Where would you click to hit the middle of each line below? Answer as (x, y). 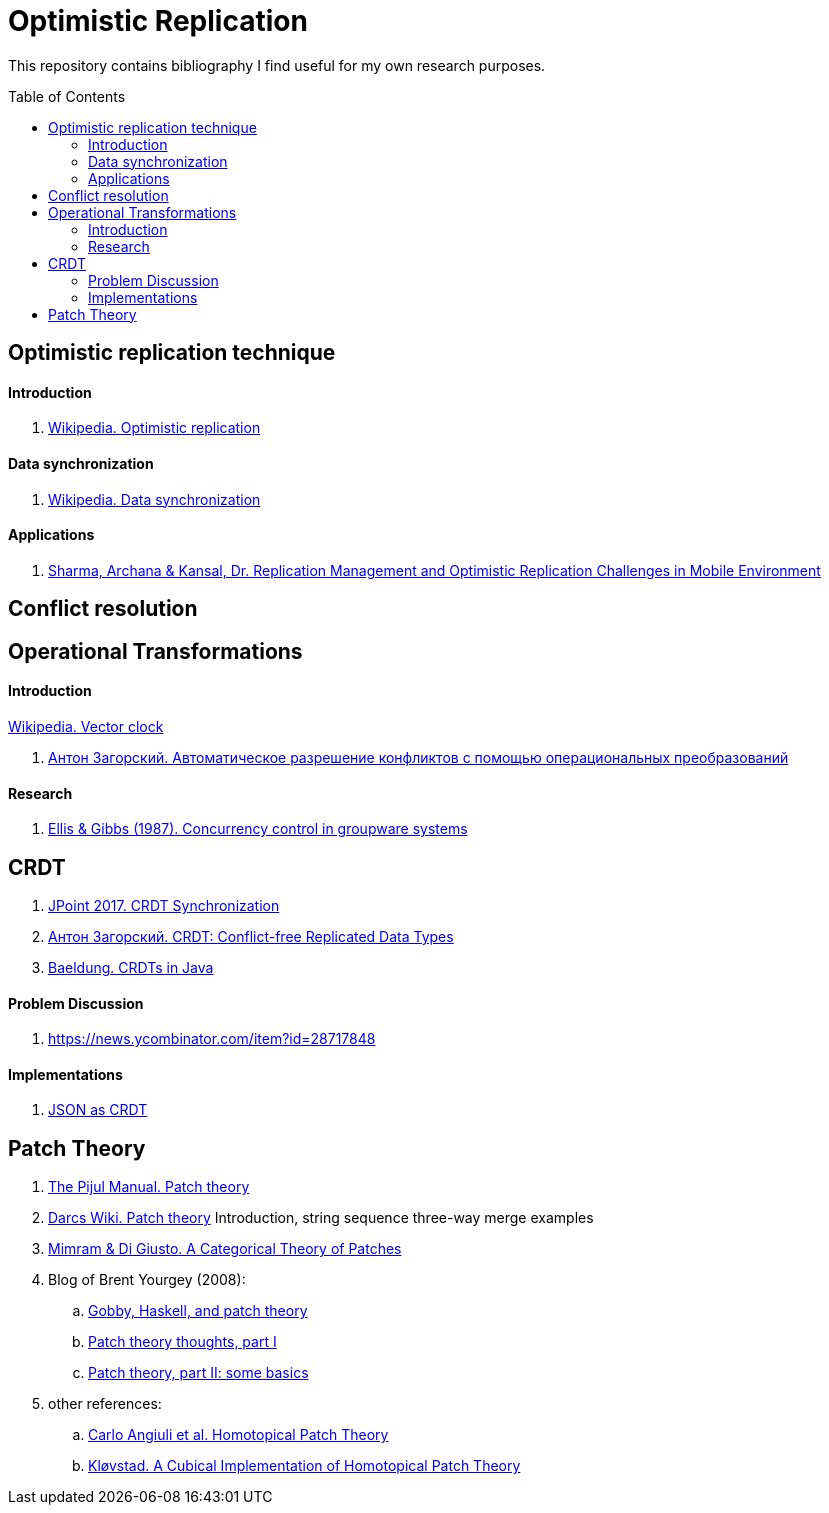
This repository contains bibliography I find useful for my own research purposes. (277, 65)
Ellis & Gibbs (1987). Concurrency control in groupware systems (258, 829)
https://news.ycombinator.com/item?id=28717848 (212, 1039)
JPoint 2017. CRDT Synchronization (164, 905)
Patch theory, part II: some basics (198, 1373)
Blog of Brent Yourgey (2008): (147, 1280)
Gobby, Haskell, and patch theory (198, 1311)
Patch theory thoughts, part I (182, 1342)
